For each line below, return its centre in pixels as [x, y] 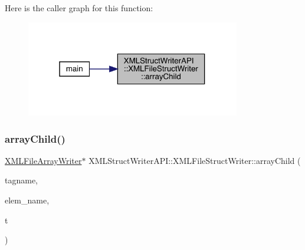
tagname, [21, 180]
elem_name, [27, 200]
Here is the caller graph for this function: [79, 8]
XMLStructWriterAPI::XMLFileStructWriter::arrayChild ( [195, 160]
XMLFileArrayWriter [43, 160]
